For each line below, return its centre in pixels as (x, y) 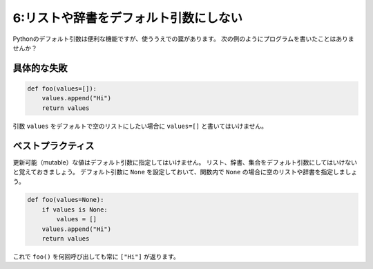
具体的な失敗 (40, 68)
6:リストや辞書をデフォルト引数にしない (128, 18)
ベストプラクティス (54, 146)
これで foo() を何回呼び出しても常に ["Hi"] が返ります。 (96, 257)
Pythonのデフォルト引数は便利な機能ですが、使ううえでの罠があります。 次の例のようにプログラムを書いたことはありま (183, 39)
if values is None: (75, 210)
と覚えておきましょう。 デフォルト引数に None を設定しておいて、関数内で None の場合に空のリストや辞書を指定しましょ (185, 172)
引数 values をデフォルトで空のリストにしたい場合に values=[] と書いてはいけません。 (140, 126)
